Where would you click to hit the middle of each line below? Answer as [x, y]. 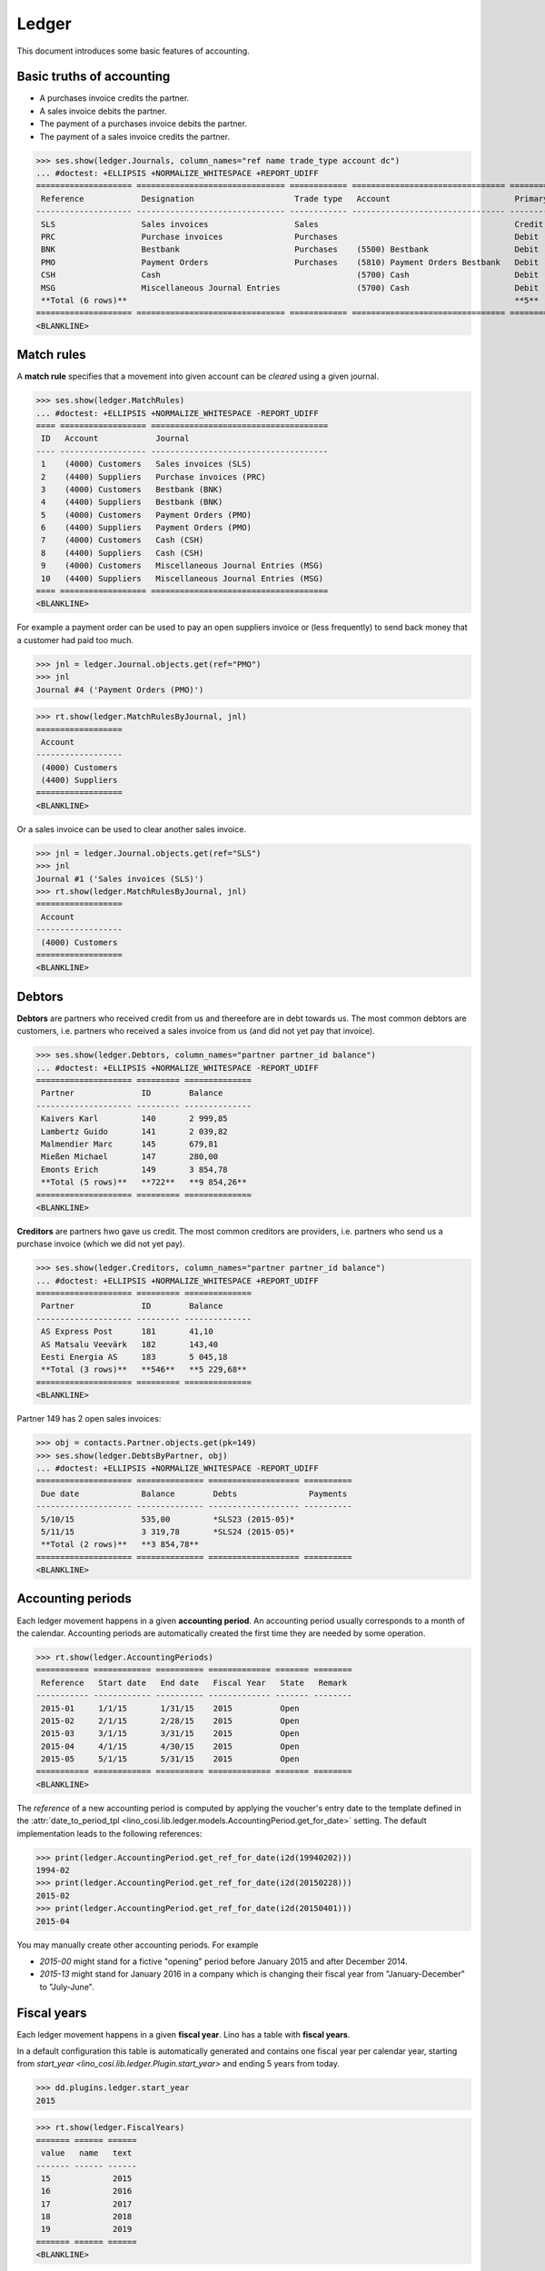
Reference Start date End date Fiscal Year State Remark [194, 1682]
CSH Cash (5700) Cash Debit [290, 275]
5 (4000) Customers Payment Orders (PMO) [146, 515]
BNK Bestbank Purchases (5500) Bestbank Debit [290, 249]
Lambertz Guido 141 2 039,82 [134, 1131]
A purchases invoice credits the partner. [114, 98]
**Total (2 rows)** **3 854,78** [120, 1545]
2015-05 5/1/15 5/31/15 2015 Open [170, 1759]
